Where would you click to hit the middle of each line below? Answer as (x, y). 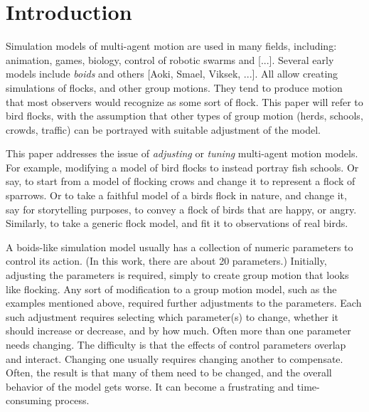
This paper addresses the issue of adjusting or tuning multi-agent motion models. (182, 153)
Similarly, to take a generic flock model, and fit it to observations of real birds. (177, 223)
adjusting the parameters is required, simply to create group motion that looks (177, 275)
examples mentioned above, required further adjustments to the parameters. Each (184, 303)
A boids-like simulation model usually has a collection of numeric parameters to (180, 247)
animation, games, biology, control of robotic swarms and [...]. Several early (170, 59)
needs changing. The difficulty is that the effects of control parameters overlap (176, 344)
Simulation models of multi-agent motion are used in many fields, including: (171, 46)
